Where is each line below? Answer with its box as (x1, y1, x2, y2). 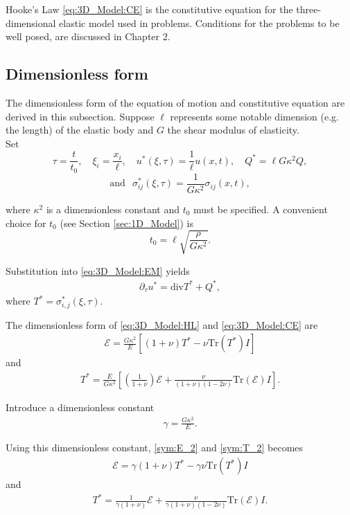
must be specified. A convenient (193, 201, 328, 216)
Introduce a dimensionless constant (6, 399, 155, 414)
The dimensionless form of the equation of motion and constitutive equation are (6, 95, 345, 109)
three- (296, 2, 322, 16)
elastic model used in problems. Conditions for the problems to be (59, 15, 340, 30)
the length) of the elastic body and (6, 123, 154, 137)
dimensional (6, 15, 56, 30)
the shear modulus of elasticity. (167, 123, 299, 137)
